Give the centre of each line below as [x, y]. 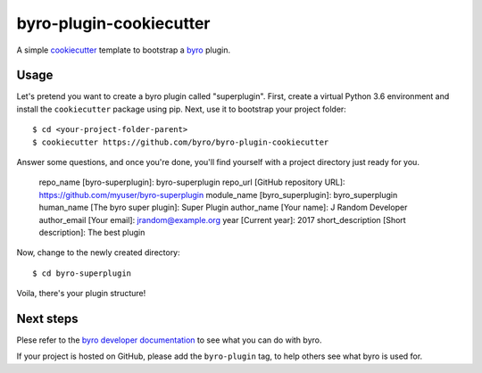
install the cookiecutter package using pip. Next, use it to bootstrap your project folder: [182, 109]
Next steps [47, 318]
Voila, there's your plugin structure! [81, 294]
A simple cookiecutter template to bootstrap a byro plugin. [124, 50]
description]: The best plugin [92, 232]
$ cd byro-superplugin [82, 273]
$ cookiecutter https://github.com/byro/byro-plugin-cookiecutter [181, 142]
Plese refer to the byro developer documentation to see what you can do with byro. [169, 340]
